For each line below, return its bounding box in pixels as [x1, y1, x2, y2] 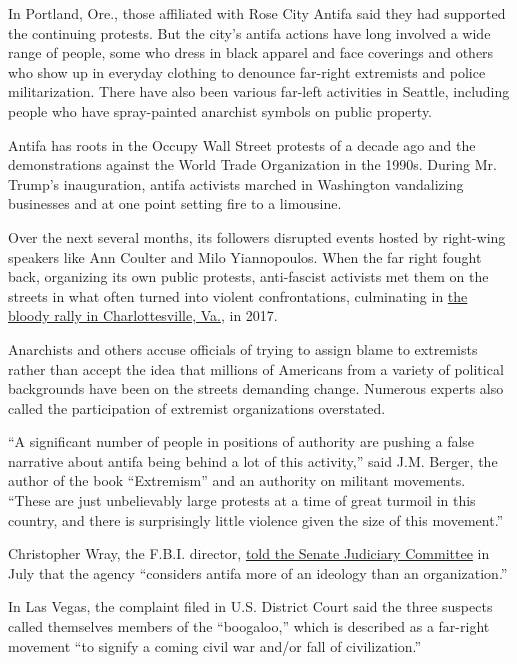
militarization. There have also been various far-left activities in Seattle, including [8, 81, 510, 102]
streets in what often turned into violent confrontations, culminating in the [8, 285, 468, 306]
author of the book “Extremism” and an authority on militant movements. [8, 470, 466, 491]
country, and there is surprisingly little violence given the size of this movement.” [8, 509, 504, 530]
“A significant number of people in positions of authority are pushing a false [8, 431, 475, 452]
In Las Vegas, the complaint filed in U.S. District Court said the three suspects [8, 596, 493, 617]
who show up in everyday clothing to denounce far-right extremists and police [8, 61, 486, 82]
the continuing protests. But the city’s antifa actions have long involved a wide [8, 22, 491, 43]
